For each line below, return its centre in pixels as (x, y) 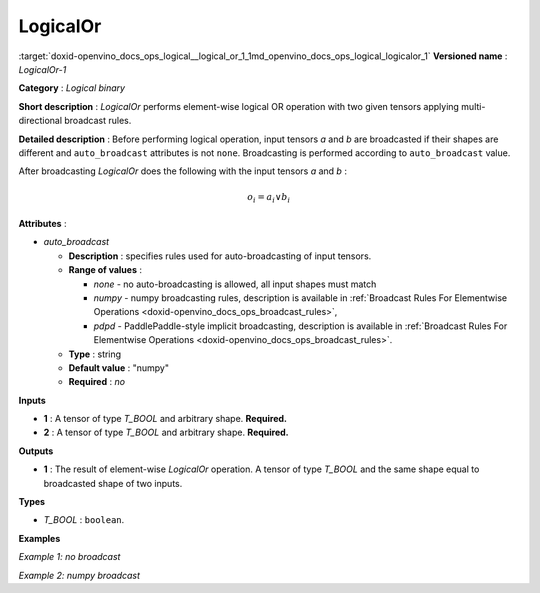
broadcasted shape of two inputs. (113, 483)
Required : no (96, 382)
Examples (39, 538)
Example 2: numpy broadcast (79, 575)
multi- (473, 106)
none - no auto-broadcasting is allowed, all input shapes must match (235, 284)
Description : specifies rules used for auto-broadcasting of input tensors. (220, 256)
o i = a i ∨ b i (268, 198)
